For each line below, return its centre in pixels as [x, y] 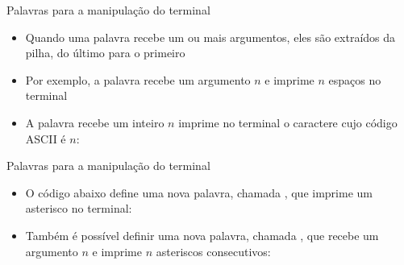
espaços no [355, 79]
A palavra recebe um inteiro [95, 122]
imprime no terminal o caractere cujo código [288, 122]
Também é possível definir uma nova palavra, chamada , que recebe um [202, 235]
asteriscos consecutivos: [213, 251]
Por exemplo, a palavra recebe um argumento [138, 79]
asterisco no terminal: [79, 208]
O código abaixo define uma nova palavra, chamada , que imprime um [199, 192]
